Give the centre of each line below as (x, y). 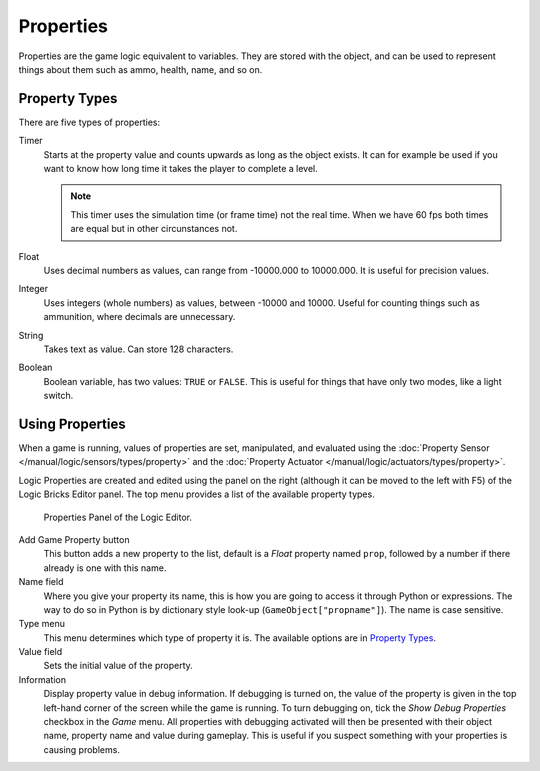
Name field (41, 582)
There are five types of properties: (89, 122)
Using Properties (72, 423)
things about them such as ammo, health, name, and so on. (140, 69)
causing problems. (81, 749)
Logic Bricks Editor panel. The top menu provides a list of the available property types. (196, 494)
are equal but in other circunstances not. (154, 229)
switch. (58, 396)
